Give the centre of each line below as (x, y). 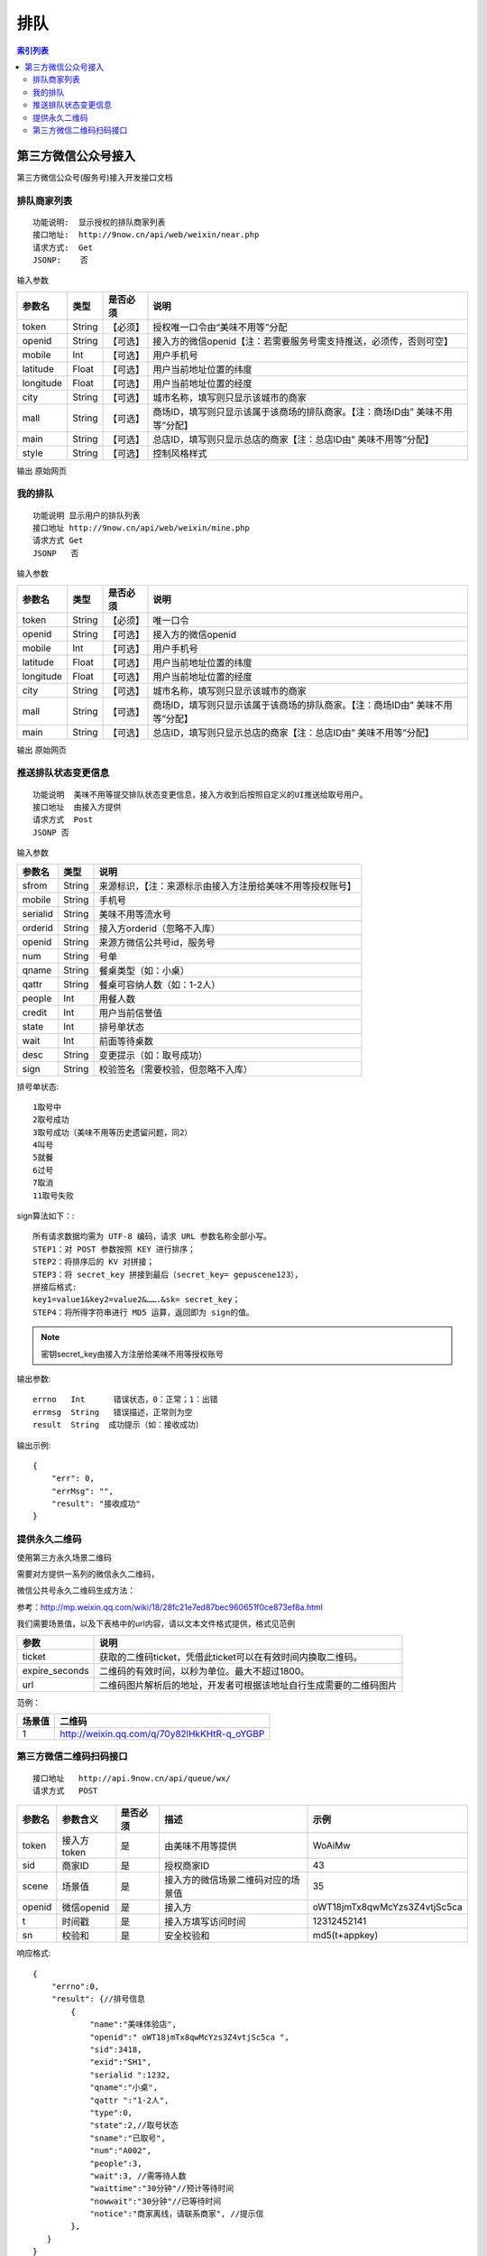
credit (34, 1012)
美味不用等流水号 (135, 914)
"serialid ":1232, (130, 2075)
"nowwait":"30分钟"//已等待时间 (156, 2201)
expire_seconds (55, 1670)
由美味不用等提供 (200, 1846)
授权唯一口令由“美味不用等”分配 (220, 327)
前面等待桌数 (126, 1040)
